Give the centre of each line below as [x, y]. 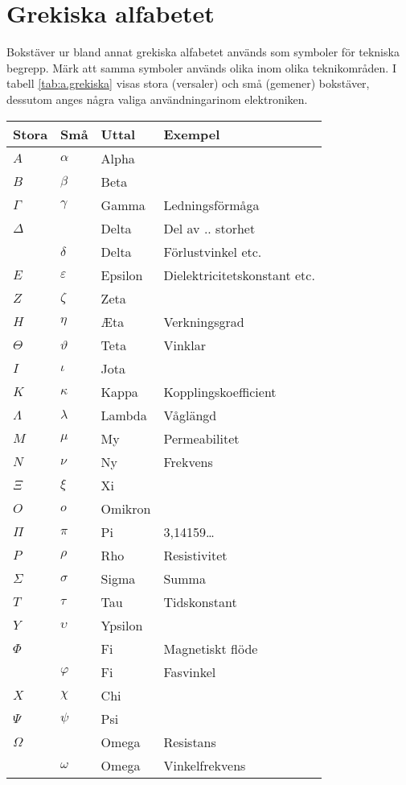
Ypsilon [122, 625]
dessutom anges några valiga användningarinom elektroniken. [157, 99]
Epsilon [122, 275]
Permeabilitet [201, 438]
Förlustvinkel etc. [213, 251]
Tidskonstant [200, 601]
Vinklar [185, 345]
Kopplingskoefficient [220, 391]
